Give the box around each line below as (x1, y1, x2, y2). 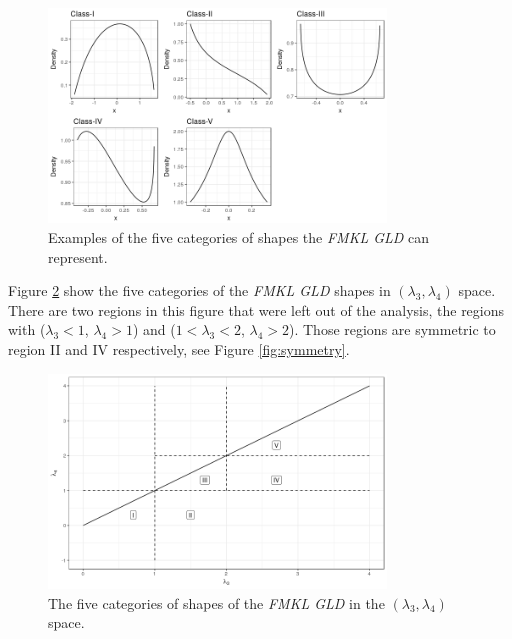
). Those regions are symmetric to (288, 319, 496, 340)
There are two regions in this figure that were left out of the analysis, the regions (8, 299, 505, 320)
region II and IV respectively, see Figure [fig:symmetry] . (8, 338, 350, 359)
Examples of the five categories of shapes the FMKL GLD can (48, 226, 430, 247)
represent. (48, 246, 108, 267)
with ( (8, 319, 46, 340)
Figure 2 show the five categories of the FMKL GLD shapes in (8, 280, 391, 301)
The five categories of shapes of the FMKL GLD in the (48, 592, 385, 613)
